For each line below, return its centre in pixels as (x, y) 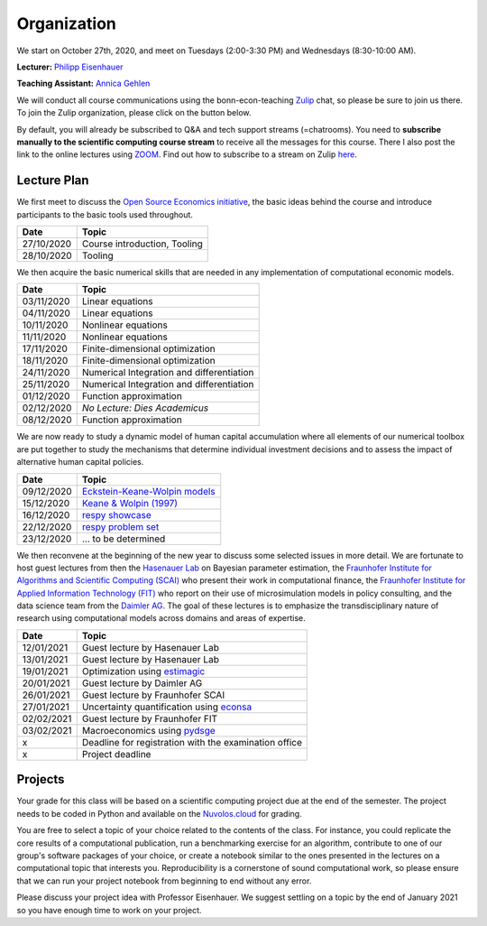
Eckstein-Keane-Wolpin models (148, 491)
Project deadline (116, 754)
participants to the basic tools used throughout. (105, 214)
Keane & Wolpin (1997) (130, 503)
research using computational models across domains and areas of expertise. (161, 618)
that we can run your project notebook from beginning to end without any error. (164, 881)
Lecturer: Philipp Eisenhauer (70, 67)
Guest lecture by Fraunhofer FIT (150, 718)
